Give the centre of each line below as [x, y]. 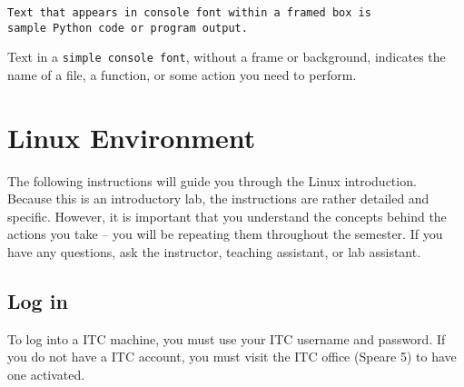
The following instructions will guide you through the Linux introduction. [212, 180]
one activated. [46, 375]
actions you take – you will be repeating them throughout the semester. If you [225, 234]
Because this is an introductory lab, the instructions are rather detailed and [218, 198]
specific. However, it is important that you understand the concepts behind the [227, 216]
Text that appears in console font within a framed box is [189, 13]
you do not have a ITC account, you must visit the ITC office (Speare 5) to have [232, 357]
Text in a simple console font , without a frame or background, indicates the [227, 57]
